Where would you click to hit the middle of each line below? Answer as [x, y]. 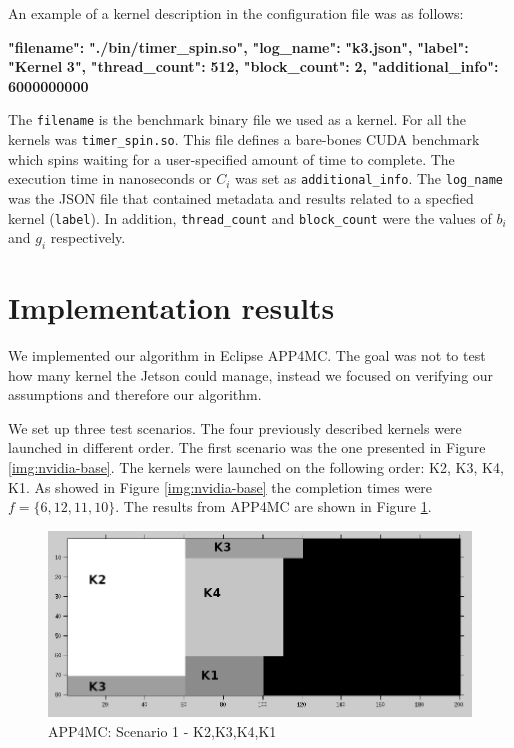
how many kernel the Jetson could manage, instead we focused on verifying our [251, 374]
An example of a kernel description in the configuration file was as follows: [236, 13]
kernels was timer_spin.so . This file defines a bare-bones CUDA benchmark [244, 139]
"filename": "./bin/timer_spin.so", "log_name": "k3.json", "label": [238, 46]
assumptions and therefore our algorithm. [135, 394]
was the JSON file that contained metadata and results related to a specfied [241, 197]
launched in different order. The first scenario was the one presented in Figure [247, 447]
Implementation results [171, 307]
